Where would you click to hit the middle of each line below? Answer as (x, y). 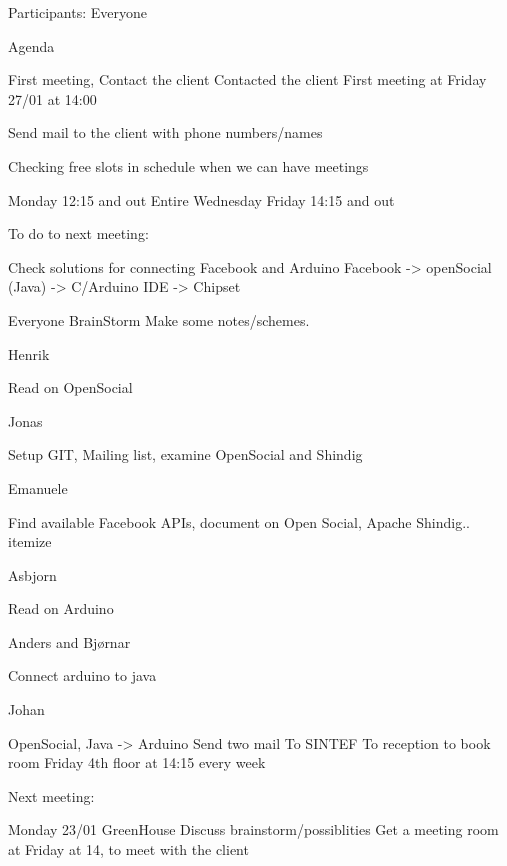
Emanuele (38, 487)
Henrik (29, 353)
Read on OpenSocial (70, 387)
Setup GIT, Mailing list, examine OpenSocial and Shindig (185, 454)
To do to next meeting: (78, 233)
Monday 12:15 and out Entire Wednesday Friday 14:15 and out (201, 199)
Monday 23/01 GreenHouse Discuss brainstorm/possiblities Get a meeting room (253, 829)
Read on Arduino (61, 608)
